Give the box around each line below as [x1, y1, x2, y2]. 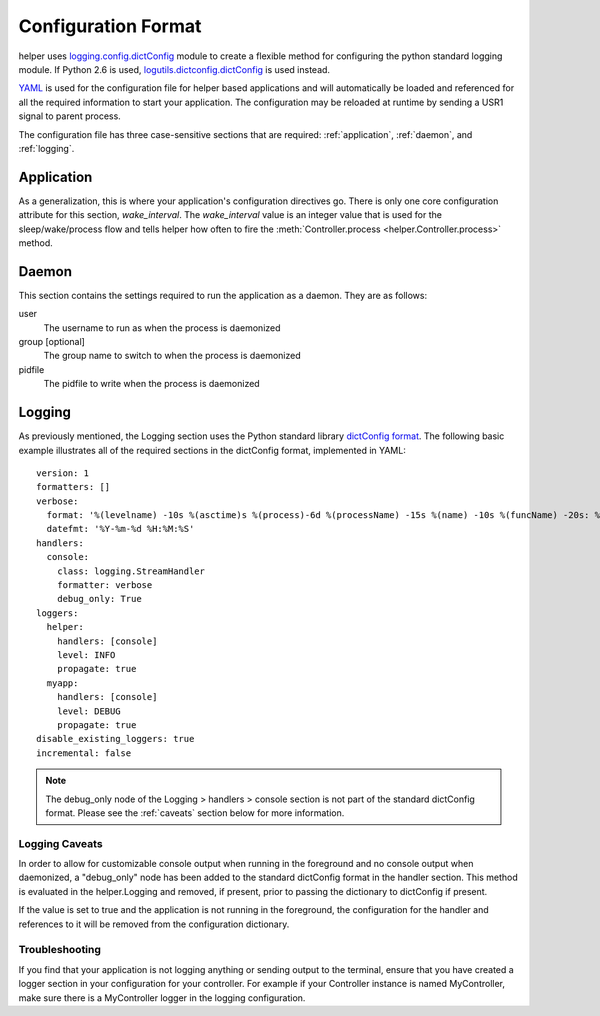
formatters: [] [36, 481, 111, 493]
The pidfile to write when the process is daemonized [43, 378, 260, 390]
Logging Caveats [18, 836, 104, 850]
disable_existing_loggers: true [36, 733, 195, 745]
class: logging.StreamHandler [56, 565, 205, 577]
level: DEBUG [56, 705, 121, 717]
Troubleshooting [18, 943, 102, 957]
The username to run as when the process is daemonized [43, 321, 281, 334]
